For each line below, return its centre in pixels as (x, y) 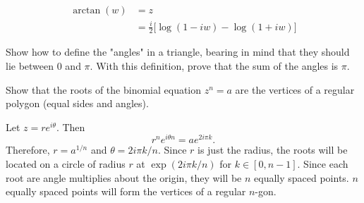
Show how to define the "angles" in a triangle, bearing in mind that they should (178, 52)
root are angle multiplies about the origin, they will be (124, 177)
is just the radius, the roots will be (273, 150)
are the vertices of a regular (295, 89)
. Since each (323, 164)
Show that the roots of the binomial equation (104, 89)
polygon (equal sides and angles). (77, 103)
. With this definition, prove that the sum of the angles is (214, 66)
